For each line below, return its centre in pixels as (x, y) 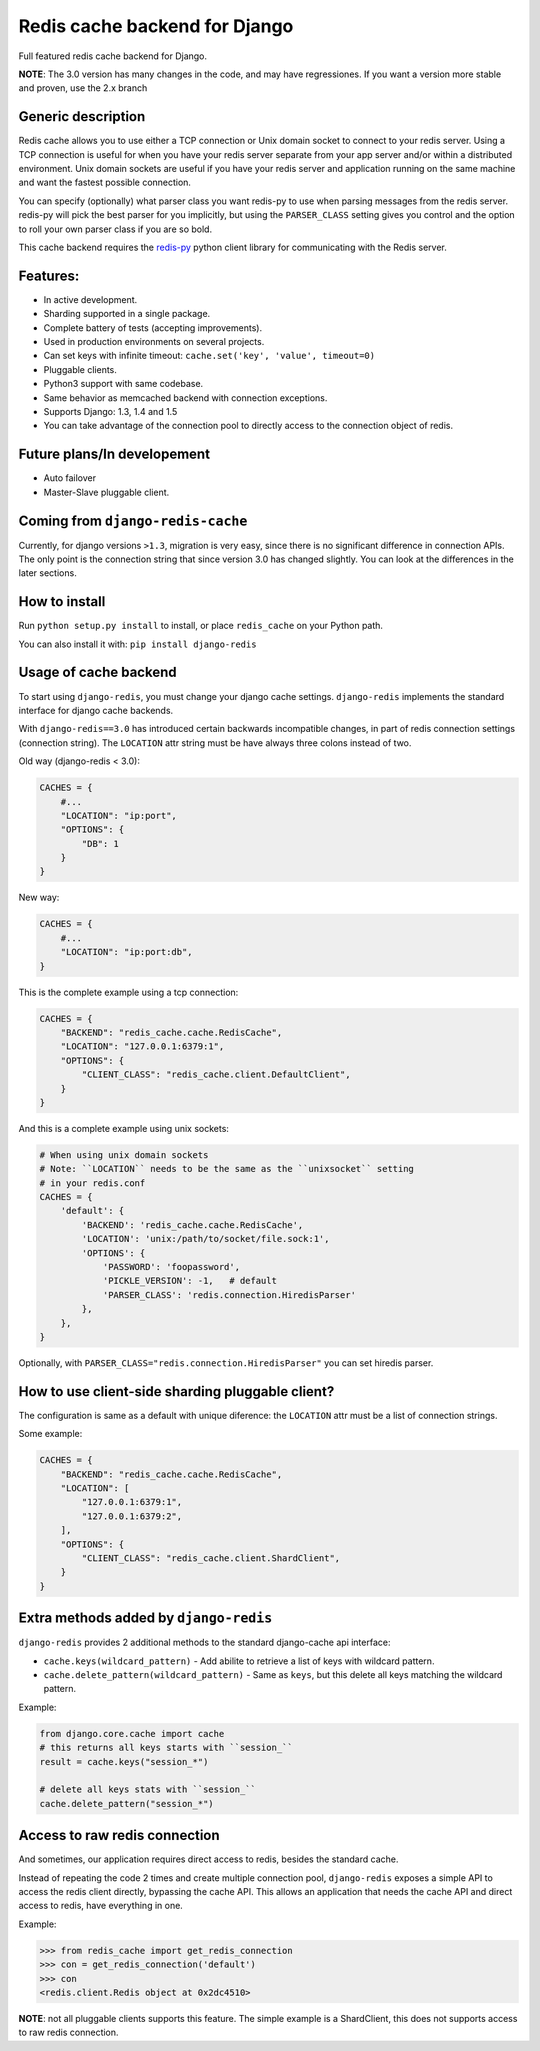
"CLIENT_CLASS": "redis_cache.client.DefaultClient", (216, 1074)
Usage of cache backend (97, 672)
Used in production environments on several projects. (154, 342)
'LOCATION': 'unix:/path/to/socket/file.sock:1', (205, 1239)
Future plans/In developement (114, 454)
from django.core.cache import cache (132, 1733)
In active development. (90, 299)
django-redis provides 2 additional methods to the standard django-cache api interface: (204, 1642)
